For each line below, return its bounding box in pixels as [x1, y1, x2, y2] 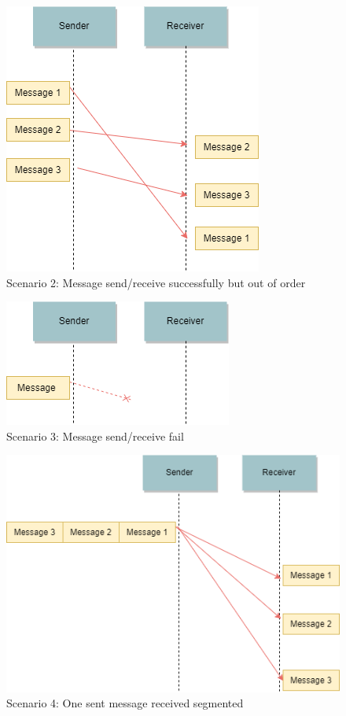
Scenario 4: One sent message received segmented [6, 695, 244, 711]
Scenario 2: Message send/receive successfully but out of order [6, 274, 306, 290]
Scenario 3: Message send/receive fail [6, 427, 184, 444]
